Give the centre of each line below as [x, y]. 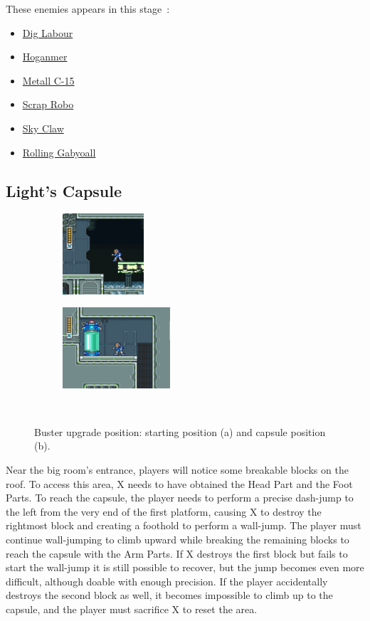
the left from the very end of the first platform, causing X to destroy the [164, 511]
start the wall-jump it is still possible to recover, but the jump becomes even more [185, 567]
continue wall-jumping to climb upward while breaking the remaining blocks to [178, 540]
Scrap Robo [48, 104]
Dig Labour [48, 32]
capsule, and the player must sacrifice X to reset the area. [132, 609]
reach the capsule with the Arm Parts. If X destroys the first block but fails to [177, 553]
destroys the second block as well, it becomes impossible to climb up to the [169, 595]
